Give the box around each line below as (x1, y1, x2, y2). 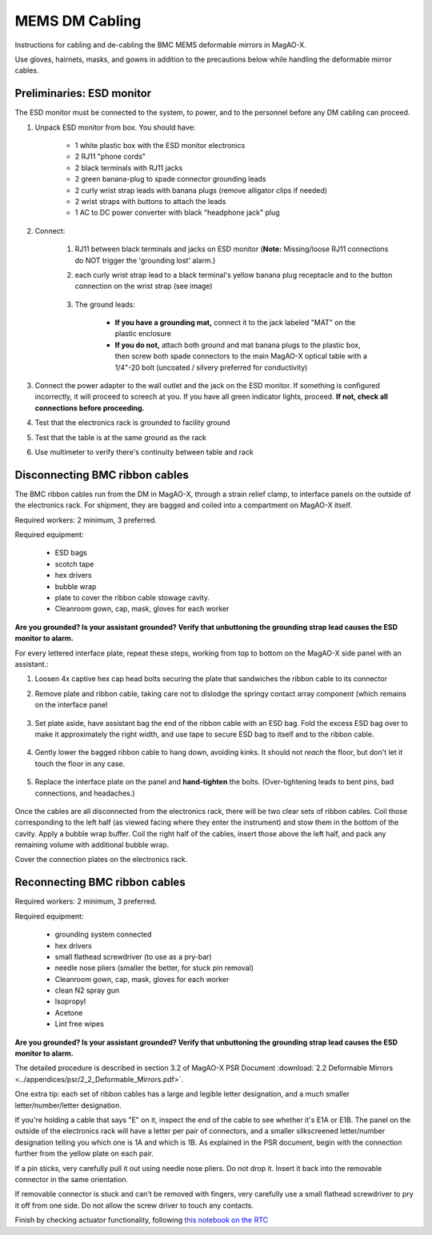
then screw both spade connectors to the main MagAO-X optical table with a (114, 351, 368, 361)
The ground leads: (74, 299, 136, 309)
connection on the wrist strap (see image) (74, 281, 213, 291)
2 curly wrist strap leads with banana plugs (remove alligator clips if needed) (74, 185, 328, 195)
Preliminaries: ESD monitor (14, 86, 152, 100)
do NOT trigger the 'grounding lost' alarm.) (74, 255, 216, 265)
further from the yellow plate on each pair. (14, 1149, 154, 1158)
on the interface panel (34, 700, 108, 710)
